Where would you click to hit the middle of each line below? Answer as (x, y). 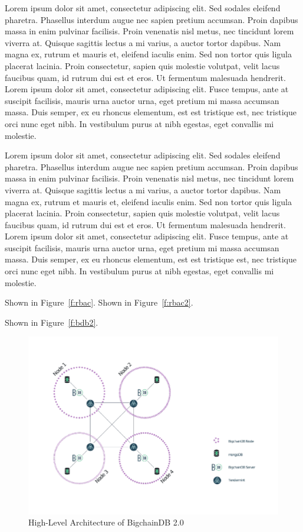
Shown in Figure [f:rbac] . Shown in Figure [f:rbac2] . (99, 302)
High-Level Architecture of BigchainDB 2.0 (106, 522)
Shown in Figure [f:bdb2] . (52, 322)
